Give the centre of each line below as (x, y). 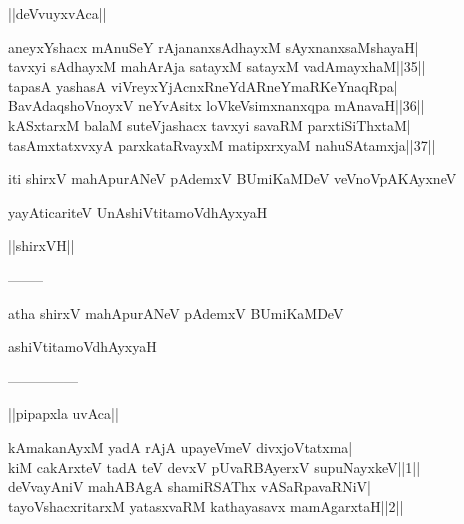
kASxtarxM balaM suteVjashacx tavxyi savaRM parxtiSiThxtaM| (209, 124)
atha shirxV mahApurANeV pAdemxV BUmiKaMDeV (176, 312)
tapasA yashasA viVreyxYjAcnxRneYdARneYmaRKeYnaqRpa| (203, 85)
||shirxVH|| (41, 245)
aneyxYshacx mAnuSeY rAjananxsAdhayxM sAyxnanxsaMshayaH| (213, 46)
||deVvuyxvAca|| (57, 13)
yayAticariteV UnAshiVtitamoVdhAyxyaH (138, 211)
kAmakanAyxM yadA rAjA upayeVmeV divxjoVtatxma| (180, 446)
